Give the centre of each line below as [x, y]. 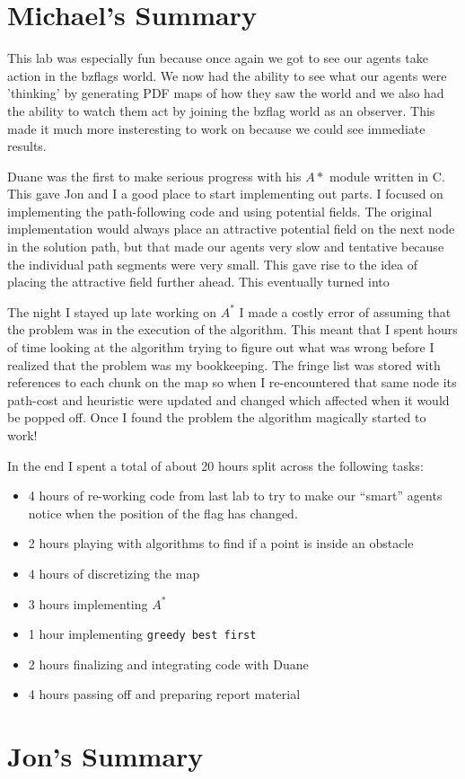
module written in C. [387, 176]
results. [27, 146]
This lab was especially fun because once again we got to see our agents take [218, 58]
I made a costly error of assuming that [345, 311]
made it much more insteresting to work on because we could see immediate [216, 128]
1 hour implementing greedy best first [142, 634]
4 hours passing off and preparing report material [164, 694]
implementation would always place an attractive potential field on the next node [231, 229]
